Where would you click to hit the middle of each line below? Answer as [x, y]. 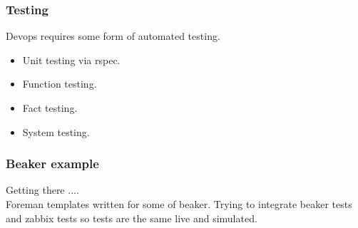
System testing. [56, 131]
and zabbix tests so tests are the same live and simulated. [132, 218]
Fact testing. [50, 108]
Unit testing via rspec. [71, 59]
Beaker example [52, 164]
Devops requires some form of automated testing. [113, 36]
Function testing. [60, 84]
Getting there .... [42, 190]
